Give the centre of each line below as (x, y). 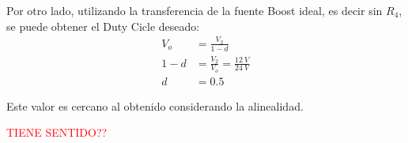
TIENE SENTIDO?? (57, 132)
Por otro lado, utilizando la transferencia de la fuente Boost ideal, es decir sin (195, 10)
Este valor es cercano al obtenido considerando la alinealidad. (155, 105)
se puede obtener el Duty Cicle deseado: (103, 26)
